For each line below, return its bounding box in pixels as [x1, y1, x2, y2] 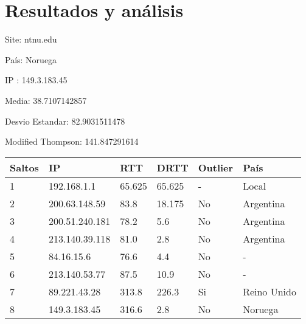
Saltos [10, 160, 39, 174]
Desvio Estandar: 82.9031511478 [5, 114, 125, 127]
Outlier [198, 160, 234, 174]
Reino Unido [243, 284, 296, 298]
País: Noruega [5, 53, 57, 66]
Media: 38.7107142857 [5, 94, 87, 106]
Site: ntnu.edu [5, 33, 57, 46]
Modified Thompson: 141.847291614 [5, 135, 139, 148]
